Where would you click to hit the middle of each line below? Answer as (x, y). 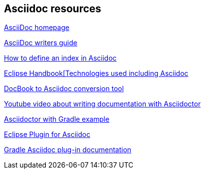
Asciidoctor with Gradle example (57, 119)
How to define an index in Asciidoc (60, 58)
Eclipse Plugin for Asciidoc (47, 135)
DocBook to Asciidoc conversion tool (64, 89)
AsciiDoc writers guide (41, 43)
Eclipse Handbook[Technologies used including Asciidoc (96, 73)
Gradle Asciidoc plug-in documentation (68, 150)
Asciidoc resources (53, 9)
